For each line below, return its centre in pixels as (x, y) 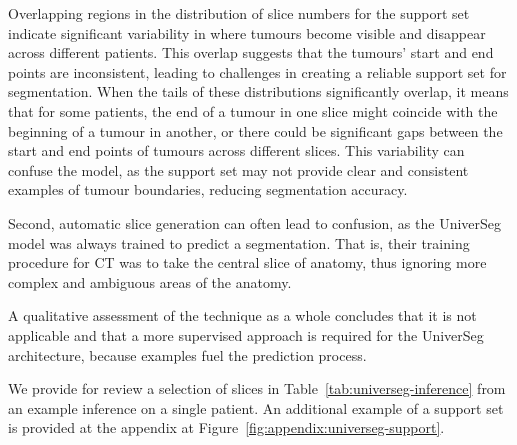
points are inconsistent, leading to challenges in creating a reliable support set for (257, 71)
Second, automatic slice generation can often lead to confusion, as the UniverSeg (255, 222)
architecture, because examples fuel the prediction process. (187, 354)
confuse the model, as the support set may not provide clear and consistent (238, 169)
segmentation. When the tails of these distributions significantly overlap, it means (258, 91)
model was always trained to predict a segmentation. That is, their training (239, 242)
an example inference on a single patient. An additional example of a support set (256, 407)
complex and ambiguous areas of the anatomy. (150, 281)
